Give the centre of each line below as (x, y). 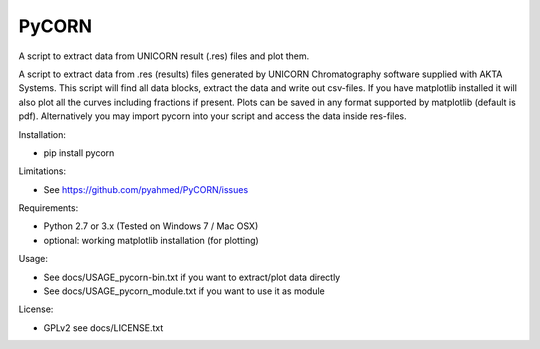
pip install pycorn (79, 152)
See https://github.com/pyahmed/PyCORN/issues (146, 189)
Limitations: (42, 171)
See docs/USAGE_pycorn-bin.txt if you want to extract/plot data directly (192, 277)
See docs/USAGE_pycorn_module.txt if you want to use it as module (184, 291)
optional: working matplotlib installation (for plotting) (151, 240)
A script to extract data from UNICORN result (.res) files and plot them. (164, 56)
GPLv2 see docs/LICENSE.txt (103, 327)
